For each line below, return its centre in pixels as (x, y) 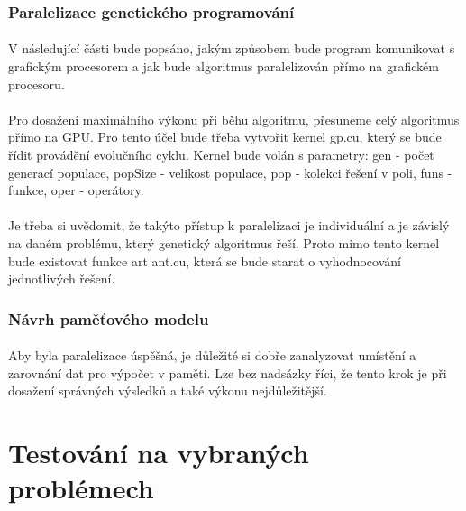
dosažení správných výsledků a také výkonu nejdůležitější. (168, 390)
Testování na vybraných (159, 453)
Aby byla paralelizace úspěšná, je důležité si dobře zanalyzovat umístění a (212, 355)
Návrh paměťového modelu (109, 318)
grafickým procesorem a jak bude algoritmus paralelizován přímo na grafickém (224, 66)
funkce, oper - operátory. (76, 190)
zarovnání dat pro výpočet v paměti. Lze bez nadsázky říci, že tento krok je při (228, 372)
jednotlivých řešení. (62, 279)
